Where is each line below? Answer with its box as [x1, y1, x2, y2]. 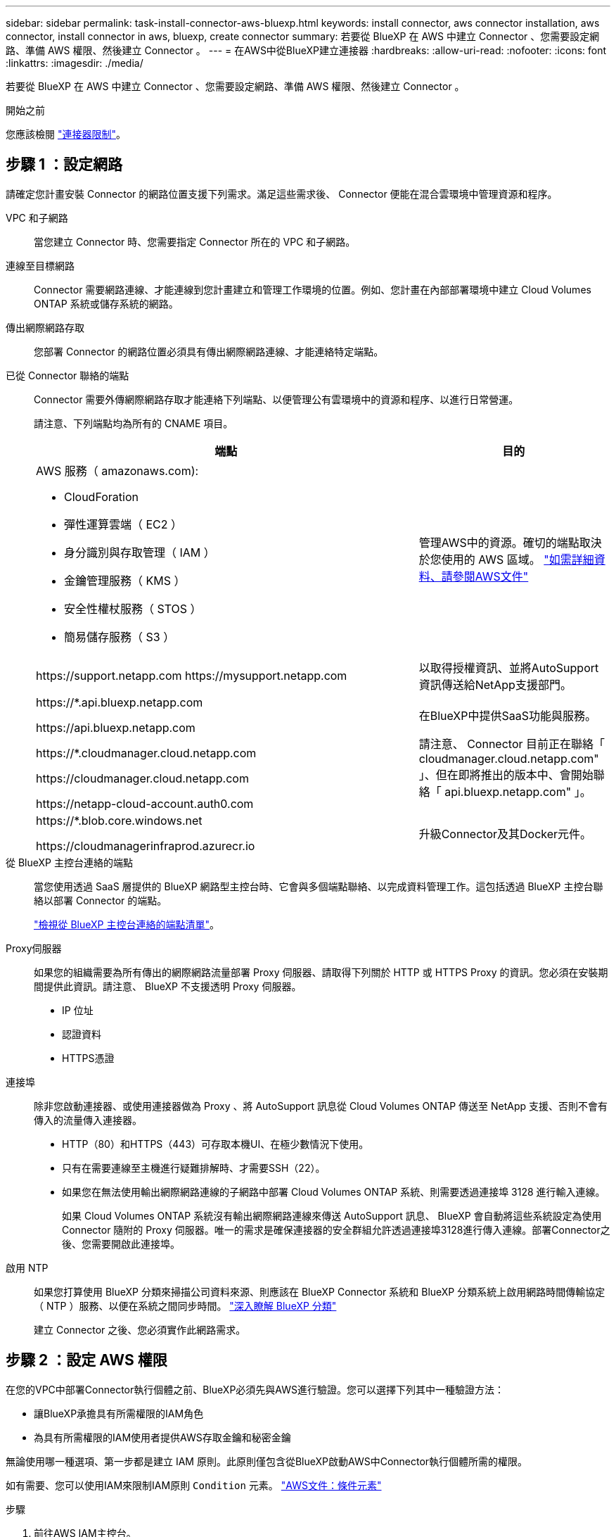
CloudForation [64, 489, 139, 504]
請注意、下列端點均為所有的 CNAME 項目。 [34, 417, 233, 429]
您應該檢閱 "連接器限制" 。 [6, 128, 126, 140]
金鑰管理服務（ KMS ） [64, 573, 186, 588]
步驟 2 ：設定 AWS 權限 [6, 1351, 167, 1370]
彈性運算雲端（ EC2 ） [64, 517, 183, 531]
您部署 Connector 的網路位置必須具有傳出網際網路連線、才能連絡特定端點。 [34, 345, 384, 358]
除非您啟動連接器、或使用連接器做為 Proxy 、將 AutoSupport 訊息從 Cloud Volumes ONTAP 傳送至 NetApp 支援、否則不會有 [34, 1099, 608, 1112]
